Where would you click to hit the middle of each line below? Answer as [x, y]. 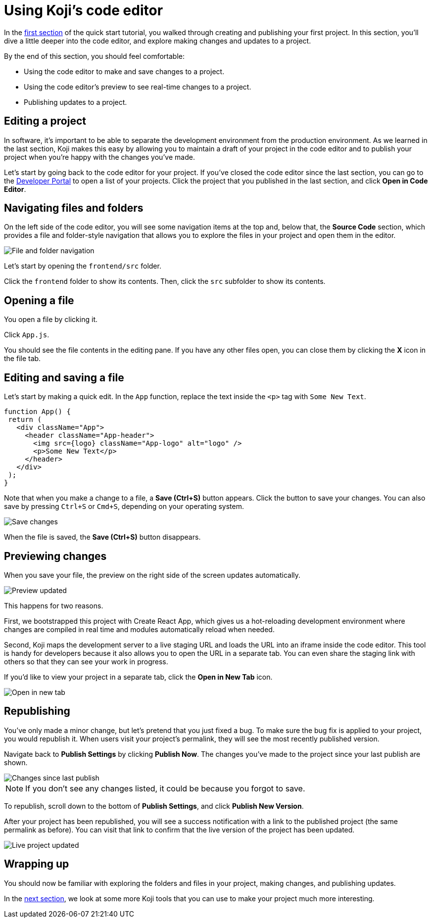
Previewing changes [55, 556]
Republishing [37, 711]
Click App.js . [27, 335]
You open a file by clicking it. [51, 320]
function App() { [37, 412]
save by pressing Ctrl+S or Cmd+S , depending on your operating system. [124, 507]
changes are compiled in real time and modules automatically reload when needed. [139, 629]
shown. [16, 762]
